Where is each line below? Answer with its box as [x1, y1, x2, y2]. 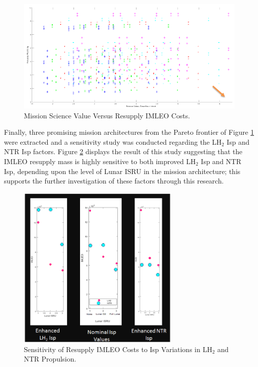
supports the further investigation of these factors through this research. [4, 176, 224, 186]
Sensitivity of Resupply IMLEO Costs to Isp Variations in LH [24, 344, 212, 354]
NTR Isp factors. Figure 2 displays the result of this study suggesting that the [4, 146, 243, 157]
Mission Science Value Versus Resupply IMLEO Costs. [24, 110, 190, 120]
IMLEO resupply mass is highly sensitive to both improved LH [4, 156, 196, 166]
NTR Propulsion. [24, 354, 77, 364]
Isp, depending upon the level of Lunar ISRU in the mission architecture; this [4, 166, 241, 176]
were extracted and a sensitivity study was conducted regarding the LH [4, 136, 222, 147]
